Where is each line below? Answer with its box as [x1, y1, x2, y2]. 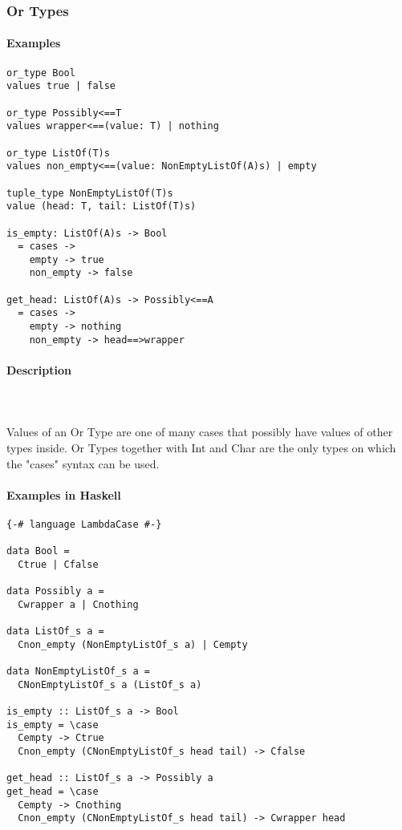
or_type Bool [6, 67, 75, 79]
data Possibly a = [6, 585, 104, 597]
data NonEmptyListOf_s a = [6, 666, 150, 678]
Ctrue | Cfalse [18, 558, 99, 570]
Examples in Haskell [6, 486, 121, 503]
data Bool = [6, 545, 70, 557]
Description [6, 362, 72, 379]
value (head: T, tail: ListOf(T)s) [6, 200, 197, 213]
